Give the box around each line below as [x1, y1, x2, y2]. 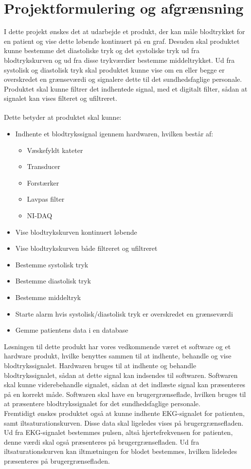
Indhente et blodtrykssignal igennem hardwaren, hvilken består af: [15, 129, 214, 139]
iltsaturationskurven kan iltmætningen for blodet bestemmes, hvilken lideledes [4, 446, 237, 456]
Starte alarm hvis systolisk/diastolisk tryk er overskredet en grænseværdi [15, 308, 233, 319]
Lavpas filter [27, 194, 65, 204]
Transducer [27, 161, 60, 171]
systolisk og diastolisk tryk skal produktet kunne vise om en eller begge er [4, 64, 225, 75]
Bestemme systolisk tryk [15, 259, 89, 269]
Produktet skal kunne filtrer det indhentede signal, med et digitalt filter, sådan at [4, 83, 248, 94]
